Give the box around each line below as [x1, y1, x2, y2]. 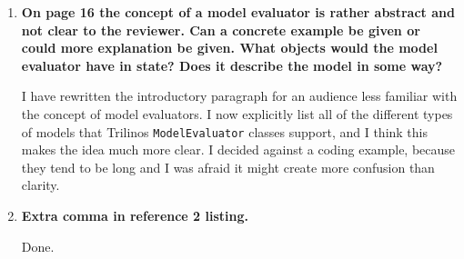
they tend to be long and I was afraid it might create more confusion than [21, 157, 435, 176]
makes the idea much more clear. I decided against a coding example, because [21, 140, 456, 159]
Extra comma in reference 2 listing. [21, 206, 248, 224]
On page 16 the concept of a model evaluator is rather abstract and [21, 3, 455, 21]
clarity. [21, 175, 60, 194]
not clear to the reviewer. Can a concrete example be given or [21, 20, 420, 39]
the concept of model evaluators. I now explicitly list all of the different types [21, 104, 453, 123]
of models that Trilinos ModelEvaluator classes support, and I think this [21, 122, 429, 141]
